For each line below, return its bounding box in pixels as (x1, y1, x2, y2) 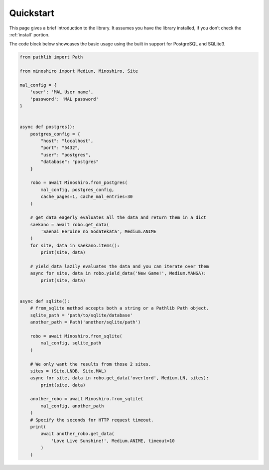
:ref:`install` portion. (9, 31, 50, 37)
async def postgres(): (19, 124, 75, 130)
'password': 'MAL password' (30, 96, 99, 102)
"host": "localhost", (40, 138, 94, 144)
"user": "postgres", (40, 152, 91, 157)
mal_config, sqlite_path (40, 340, 102, 346)
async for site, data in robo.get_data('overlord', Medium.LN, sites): (30, 375, 209, 381)
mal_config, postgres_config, (40, 187, 115, 192)
